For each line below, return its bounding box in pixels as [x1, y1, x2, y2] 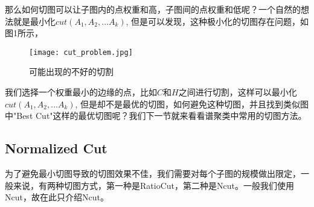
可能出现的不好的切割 [29, 65, 114, 78]
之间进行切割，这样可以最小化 [178, 86, 297, 98]
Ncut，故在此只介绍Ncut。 [5, 191, 109, 203]
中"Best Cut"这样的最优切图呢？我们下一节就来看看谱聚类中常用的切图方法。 [5, 109, 307, 122]
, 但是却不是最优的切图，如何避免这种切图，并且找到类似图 [75, 97, 309, 110]
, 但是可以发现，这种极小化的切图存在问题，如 [126, 14, 309, 27]
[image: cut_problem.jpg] [29, 48, 133, 57]
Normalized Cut [5, 139, 107, 158]
